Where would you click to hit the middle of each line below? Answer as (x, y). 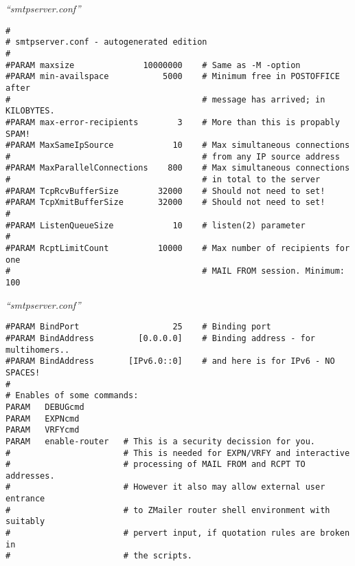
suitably (25, 522)
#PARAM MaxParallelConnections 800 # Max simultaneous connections (178, 168)
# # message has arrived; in (165, 99)
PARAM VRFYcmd (43, 430)
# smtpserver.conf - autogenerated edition (106, 42)
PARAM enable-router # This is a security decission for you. (161, 441)
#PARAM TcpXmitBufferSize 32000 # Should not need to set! (165, 203)
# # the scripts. (99, 556)
